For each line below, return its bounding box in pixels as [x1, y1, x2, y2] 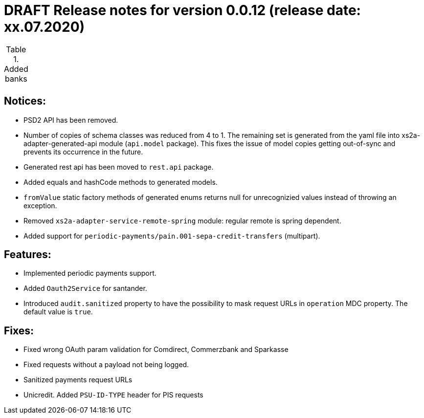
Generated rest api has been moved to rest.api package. [23, 162, 214, 171]
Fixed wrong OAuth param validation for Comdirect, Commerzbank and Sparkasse [23, 345, 289, 354]
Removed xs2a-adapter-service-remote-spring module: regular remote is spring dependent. [23, 216, 341, 225]
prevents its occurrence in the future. [23, 147, 143, 156]
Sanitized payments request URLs [23, 375, 133, 384]
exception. [23, 201, 57, 210]
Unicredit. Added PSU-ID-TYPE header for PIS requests [23, 391, 203, 399]
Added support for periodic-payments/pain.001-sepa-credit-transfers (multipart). [23, 231, 320, 240]
